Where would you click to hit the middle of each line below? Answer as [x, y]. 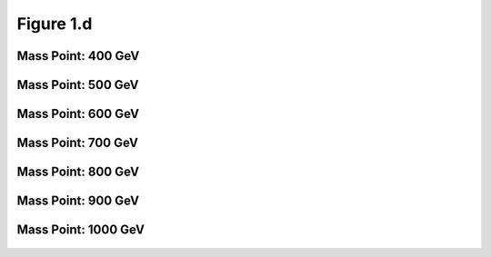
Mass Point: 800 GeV [78, 172]
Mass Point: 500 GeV [78, 85]
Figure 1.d [55, 24]
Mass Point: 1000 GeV [81, 230]
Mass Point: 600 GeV [78, 114]
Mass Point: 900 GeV [78, 201]
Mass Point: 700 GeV [77, 143]
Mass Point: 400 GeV [78, 56]
